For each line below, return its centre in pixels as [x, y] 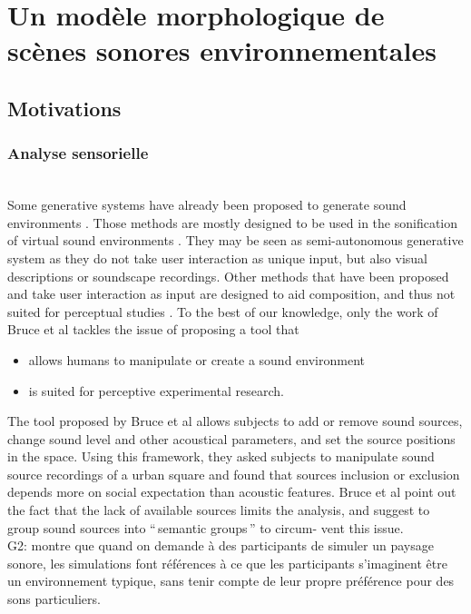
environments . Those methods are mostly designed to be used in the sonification [233, 222]
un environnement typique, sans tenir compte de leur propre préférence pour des [231, 581]
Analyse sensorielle [78, 153]
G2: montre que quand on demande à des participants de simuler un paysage [221, 545]
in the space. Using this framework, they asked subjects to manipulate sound [221, 456]
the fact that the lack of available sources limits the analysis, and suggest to [219, 510]
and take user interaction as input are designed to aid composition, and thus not [231, 294]
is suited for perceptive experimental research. [156, 390]
